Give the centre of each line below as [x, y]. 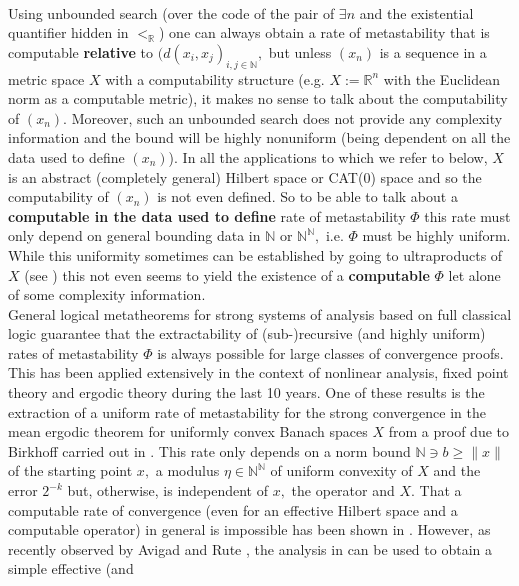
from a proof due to [448, 431]
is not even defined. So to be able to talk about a [307, 196]
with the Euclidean [441, 78]
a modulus [187, 470]
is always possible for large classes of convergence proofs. [330, 352]
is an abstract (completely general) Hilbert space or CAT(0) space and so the [245, 176]
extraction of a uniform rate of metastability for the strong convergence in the [247, 411]
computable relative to [81, 51]
